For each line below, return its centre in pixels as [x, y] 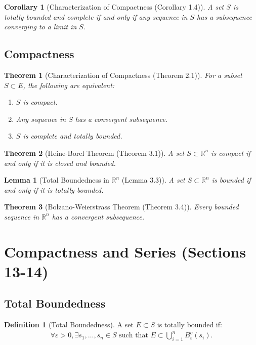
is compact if [231, 153]
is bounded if [231, 180]
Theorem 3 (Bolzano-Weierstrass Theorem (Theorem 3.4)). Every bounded [121, 207]
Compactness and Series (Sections [125, 251]
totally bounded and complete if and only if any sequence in [96, 16]
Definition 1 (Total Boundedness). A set [69, 325]
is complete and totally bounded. [73, 136]
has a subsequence [224, 16]
